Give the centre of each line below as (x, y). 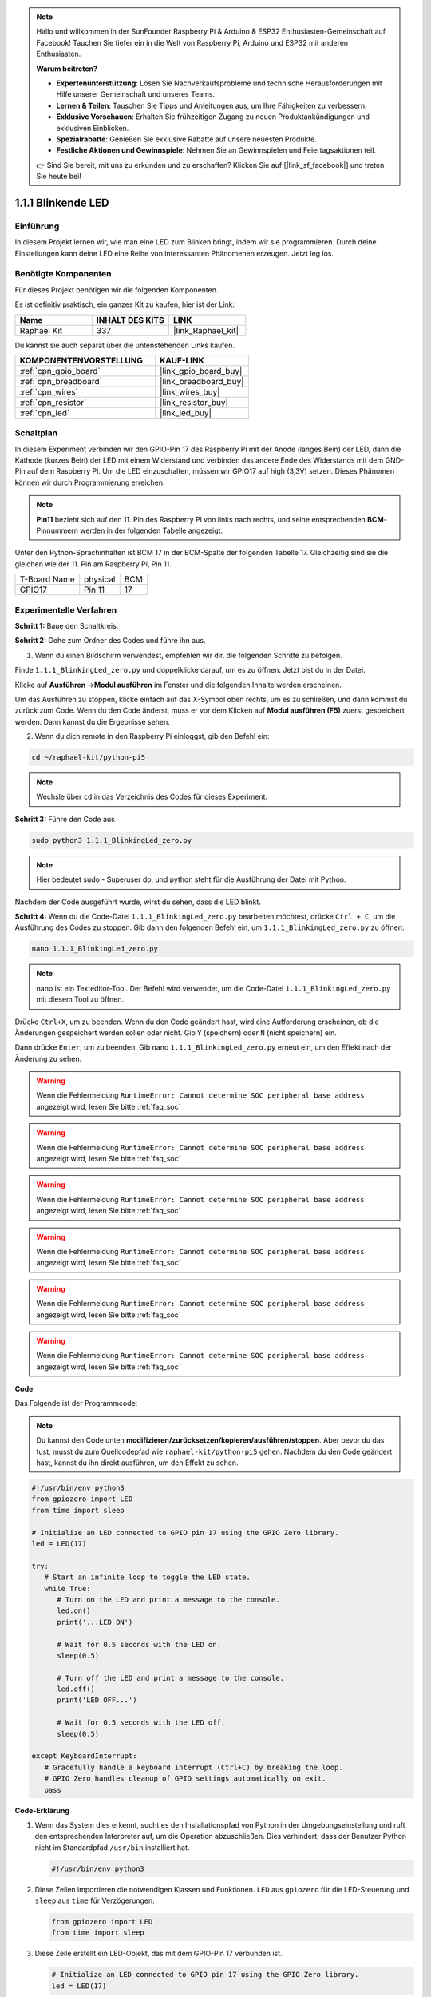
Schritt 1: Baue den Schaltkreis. (67, 625)
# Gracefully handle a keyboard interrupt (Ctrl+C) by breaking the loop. (194, 1767)
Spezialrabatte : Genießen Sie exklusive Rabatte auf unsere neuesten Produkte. (186, 139)
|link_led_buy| (186, 413)
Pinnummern (57, 530)
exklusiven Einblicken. (93, 128)
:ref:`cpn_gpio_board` (60, 371)
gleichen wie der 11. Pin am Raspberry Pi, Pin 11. (93, 564)
